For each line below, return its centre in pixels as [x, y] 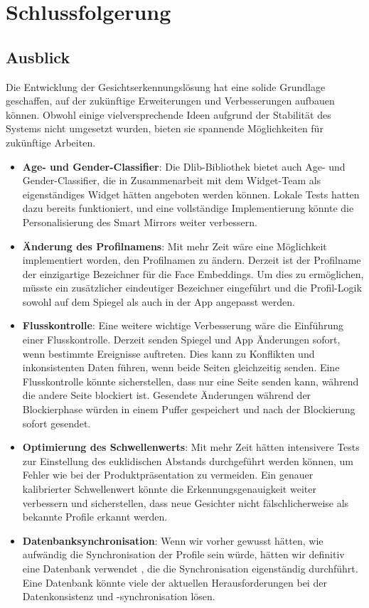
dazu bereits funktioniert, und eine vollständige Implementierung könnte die [188, 208]
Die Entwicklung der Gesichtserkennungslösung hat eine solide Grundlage [166, 86]
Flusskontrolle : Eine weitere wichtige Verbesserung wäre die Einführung [183, 325]
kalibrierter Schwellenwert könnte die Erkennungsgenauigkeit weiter [169, 489]
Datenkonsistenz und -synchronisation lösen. [119, 596]
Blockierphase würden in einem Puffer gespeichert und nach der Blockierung [189, 409]
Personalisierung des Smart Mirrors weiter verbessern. [140, 222]
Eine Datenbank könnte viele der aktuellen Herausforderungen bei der [175, 582]
